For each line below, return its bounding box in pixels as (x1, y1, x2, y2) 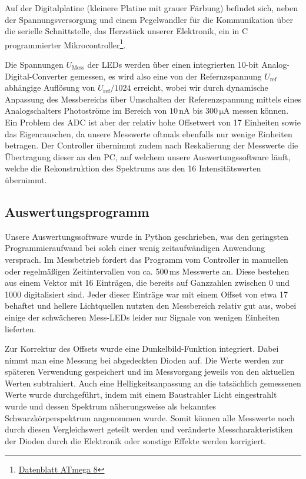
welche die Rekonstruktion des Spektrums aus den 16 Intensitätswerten (5, 162, 261, 174)
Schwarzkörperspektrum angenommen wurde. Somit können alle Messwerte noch (5, 411, 295, 424)
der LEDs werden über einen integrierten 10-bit (87, 58, 259, 71)
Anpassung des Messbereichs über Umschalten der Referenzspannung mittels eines (5, 93, 301, 105)
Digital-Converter (5, 70, 68, 82)
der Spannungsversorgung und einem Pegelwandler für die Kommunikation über (5, 13, 293, 25)
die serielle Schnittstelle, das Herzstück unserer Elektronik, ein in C (5, 25, 248, 37)
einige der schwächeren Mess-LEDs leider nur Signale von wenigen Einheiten (5, 310, 280, 323)
